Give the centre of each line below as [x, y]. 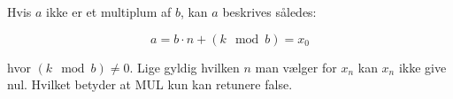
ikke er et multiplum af [109, 11]
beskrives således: [269, 11]
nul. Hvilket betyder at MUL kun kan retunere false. [150, 84]
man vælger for [296, 67]
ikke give [422, 67]
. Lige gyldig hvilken [184, 67]
